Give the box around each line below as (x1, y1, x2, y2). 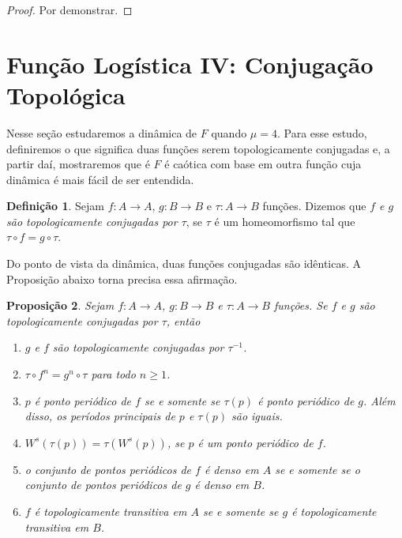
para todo (91, 366, 136, 382)
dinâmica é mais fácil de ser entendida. (6, 171, 194, 187)
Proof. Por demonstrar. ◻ (6, 2, 133, 17)
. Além (363, 392, 396, 408)
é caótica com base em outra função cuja (164, 156, 362, 172)
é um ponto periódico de (197, 434, 314, 450)
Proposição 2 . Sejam (6, 297, 115, 314)
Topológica (6, 78, 126, 111)
